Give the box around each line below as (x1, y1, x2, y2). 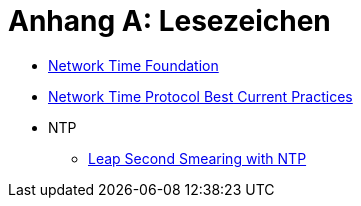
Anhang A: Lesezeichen (8, 4, 331, 38)
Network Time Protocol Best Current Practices (48, 87, 353, 105)
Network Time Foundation (48, 56, 219, 74)
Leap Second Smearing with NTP (88, 149, 307, 167)
